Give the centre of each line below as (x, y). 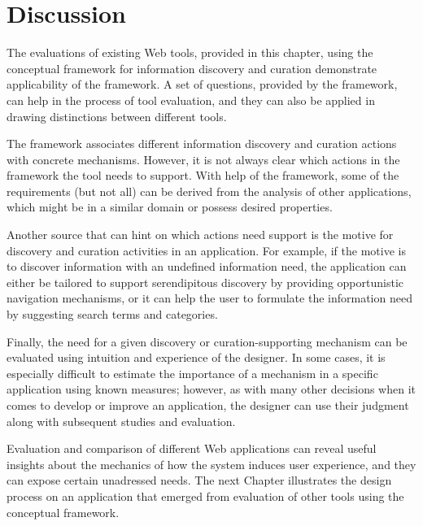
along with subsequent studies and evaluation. (121, 421)
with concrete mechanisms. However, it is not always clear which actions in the (203, 159)
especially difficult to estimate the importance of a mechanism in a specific (192, 373)
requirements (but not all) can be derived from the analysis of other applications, (209, 191)
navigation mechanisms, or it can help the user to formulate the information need (209, 298)
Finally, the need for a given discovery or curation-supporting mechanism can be (207, 341)
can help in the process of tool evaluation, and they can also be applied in (191, 100)
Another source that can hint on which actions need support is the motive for (200, 235)
